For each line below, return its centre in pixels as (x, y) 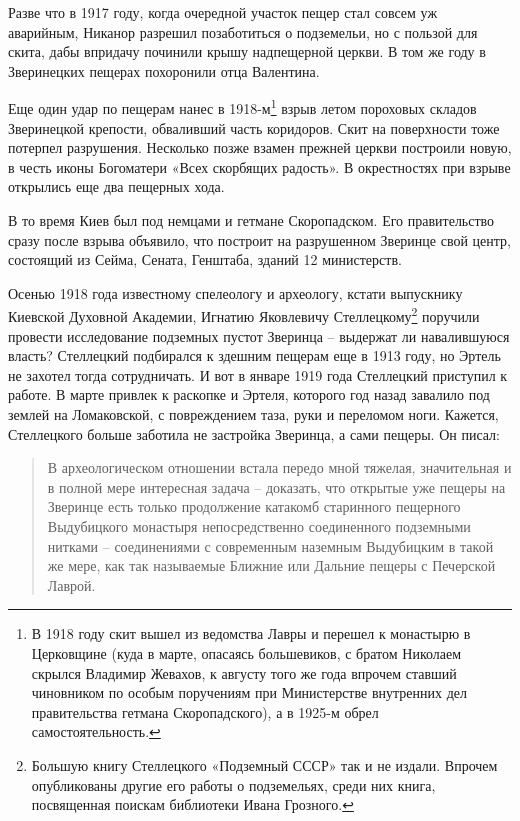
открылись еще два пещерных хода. (116, 186)
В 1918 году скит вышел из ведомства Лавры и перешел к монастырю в (251, 633)
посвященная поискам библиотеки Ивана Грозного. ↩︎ (192, 804)
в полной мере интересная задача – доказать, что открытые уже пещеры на (276, 486)
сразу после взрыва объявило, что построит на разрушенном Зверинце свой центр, (259, 239)
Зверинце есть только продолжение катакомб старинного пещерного (254, 506)
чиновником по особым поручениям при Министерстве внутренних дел (249, 692)
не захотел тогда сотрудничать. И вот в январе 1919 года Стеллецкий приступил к (258, 374)
